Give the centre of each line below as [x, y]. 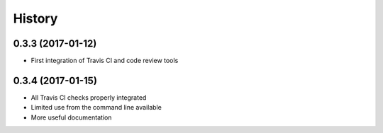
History [35, 18]
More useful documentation [71, 117]
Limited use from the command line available [96, 108]
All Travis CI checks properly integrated [89, 97]
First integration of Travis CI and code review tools [105, 61]
